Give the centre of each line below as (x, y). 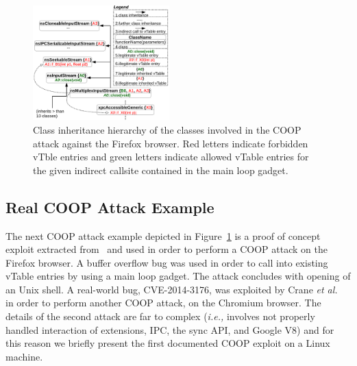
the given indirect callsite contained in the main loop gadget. (161, 170)
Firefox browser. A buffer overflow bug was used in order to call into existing (167, 262)
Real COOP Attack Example (110, 207)
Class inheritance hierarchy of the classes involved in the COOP (167, 129)
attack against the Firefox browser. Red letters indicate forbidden (171, 143)
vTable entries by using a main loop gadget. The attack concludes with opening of (178, 276)
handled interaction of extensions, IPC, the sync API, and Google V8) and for (170, 329)
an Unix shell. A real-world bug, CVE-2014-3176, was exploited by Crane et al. (172, 289)
